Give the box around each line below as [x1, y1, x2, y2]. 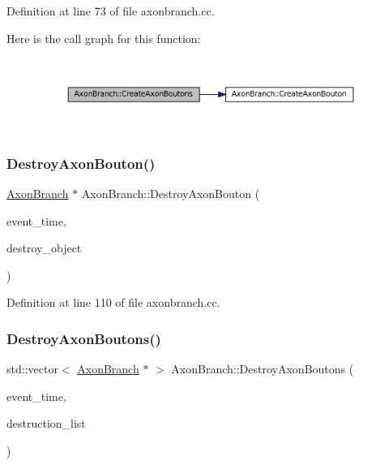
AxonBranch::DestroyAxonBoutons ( [171, 360, 354, 377]
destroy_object [6, 239, 82, 256]
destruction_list [6, 415, 86, 432]
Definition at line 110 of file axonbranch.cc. [6, 294, 220, 311]
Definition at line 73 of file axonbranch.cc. [6, 2, 215, 19]
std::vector [6, 360, 58, 377]
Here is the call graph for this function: [6, 29, 201, 46]
